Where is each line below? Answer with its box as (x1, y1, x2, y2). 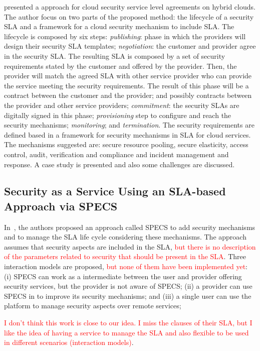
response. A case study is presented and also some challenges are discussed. (4, 159, 235, 169)
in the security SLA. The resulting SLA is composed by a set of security (4, 50, 225, 61)
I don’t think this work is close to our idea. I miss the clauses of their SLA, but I (4, 317, 252, 328)
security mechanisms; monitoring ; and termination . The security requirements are (4, 120, 254, 130)
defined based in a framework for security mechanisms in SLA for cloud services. (4, 129, 251, 140)
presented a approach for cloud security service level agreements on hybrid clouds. (4, 2, 255, 12)
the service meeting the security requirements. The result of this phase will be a (4, 80, 249, 90)
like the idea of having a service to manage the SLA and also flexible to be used (4, 327, 249, 337)
